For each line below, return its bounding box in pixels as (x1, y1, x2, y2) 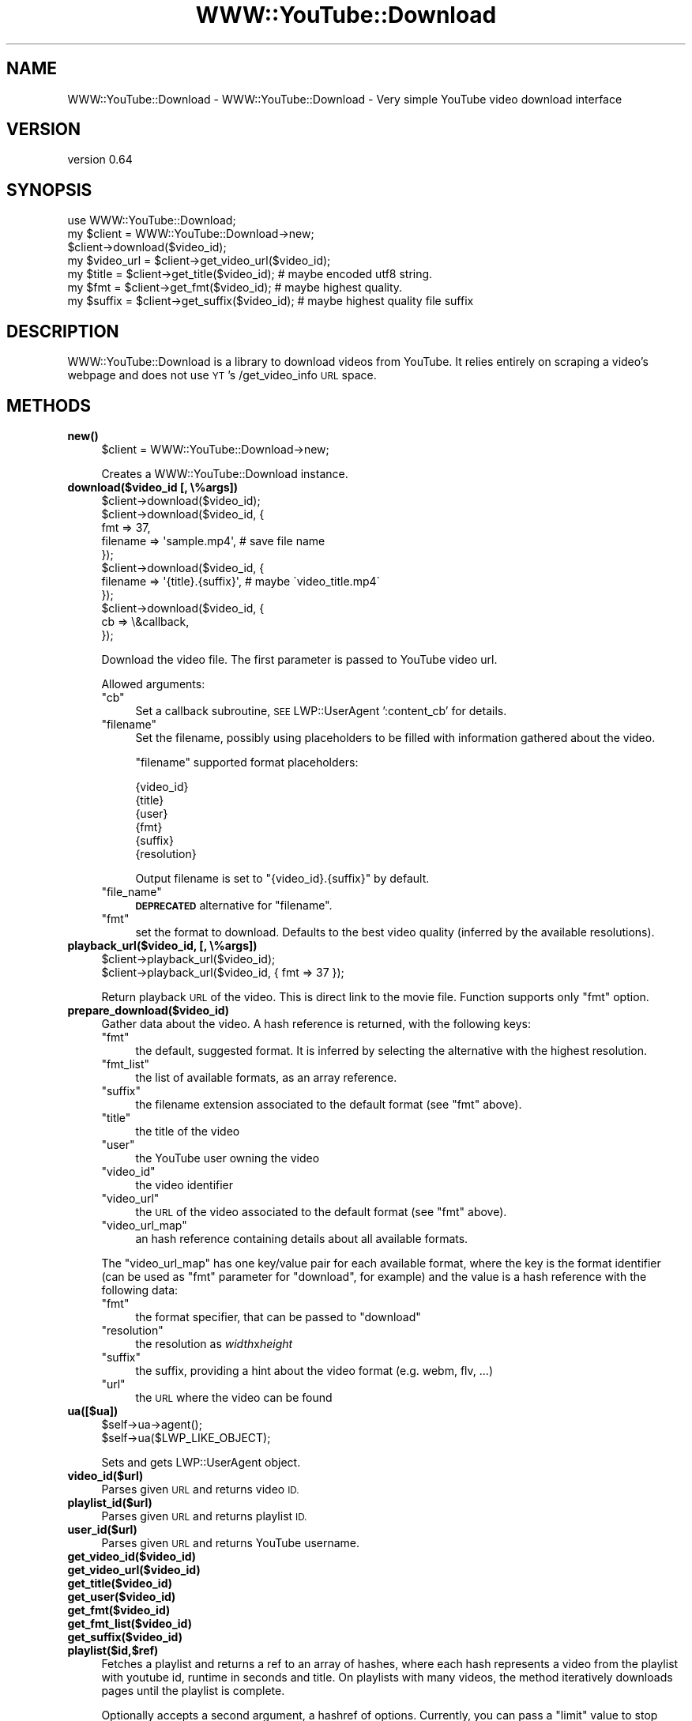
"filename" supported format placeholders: (135, 755, 359, 769)
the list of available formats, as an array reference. (135, 1070, 397, 1084)
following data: (101, 1282, 179, 1297)
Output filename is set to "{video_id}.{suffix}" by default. (135, 871, 430, 885)
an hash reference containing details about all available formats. (135, 1231, 468, 1245)
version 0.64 (67, 153, 133, 167)
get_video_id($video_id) (67, 1549, 197, 1563)
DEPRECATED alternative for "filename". (135, 898, 333, 912)
